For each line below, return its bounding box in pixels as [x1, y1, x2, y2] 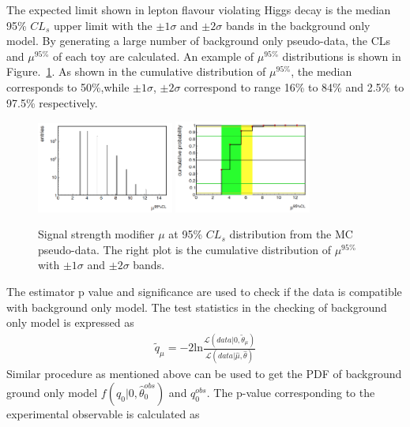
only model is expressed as [6, 314, 134, 331]
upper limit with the [53, 17, 152, 33]
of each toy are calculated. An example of [53, 47, 254, 64]
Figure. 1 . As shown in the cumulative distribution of [6, 63, 266, 80]
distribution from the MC [229, 226, 353, 242]
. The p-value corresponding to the [206, 384, 375, 400]
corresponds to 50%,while [6, 78, 130, 95]
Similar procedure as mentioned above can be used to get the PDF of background [6, 365, 402, 382]
